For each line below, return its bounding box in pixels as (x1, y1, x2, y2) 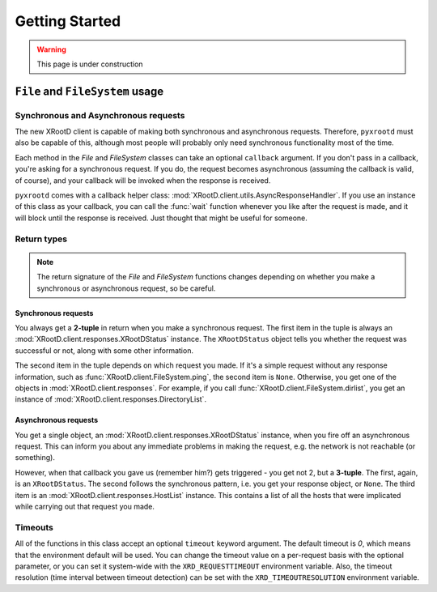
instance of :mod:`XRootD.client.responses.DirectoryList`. (15, 394, 206, 404)
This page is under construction (36, 59, 143, 69)
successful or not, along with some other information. (15, 345, 194, 356)
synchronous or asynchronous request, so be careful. (36, 283, 216, 293)
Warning (36, 45, 66, 54)
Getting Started (15, 12, 121, 30)
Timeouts (15, 522, 54, 533)
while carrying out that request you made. (15, 502, 155, 512)
